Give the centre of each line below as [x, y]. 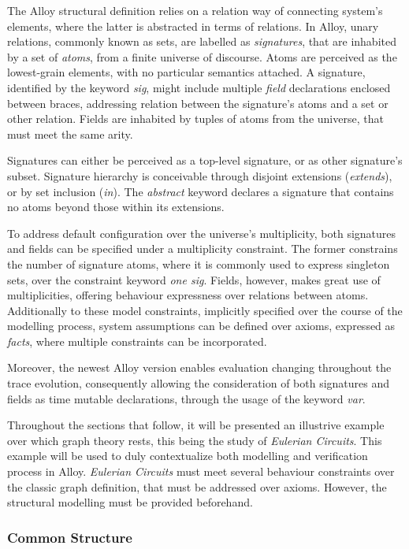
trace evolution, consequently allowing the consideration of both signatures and [199, 383]
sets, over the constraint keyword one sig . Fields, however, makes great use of [194, 279]
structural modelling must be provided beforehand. [130, 502]
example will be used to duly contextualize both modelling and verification [188, 456]
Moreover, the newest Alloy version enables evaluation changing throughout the [199, 367]
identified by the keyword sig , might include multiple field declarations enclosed [199, 87]
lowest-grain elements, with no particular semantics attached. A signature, [186, 72]
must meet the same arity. [70, 134]
